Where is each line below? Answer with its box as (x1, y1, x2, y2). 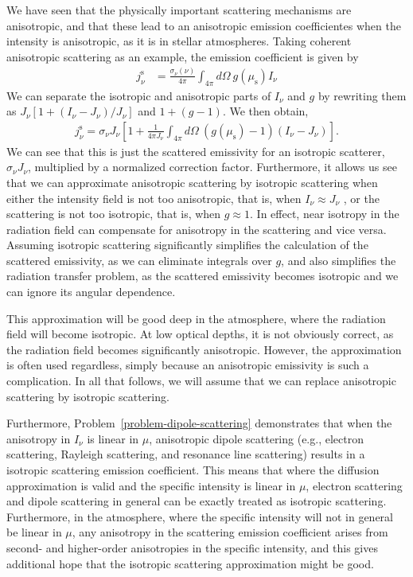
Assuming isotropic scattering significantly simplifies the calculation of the (6, 236, 368, 253)
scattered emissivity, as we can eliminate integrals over (6, 251, 272, 268)
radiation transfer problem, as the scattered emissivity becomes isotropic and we (6, 267, 399, 284)
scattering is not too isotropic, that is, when (6, 205, 221, 222)
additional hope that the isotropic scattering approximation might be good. (6, 555, 374, 571)
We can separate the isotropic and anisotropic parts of (6, 87, 271, 103)
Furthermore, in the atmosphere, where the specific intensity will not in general (6, 508, 393, 524)
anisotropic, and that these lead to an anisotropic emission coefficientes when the (6, 17, 401, 33)
